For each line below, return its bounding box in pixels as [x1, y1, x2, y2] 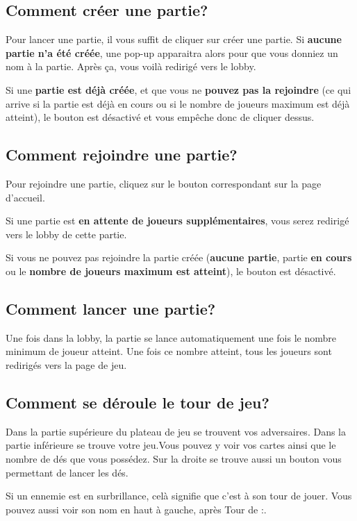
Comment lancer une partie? [6, 297, 216, 319]
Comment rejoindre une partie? [6, 144, 238, 165]
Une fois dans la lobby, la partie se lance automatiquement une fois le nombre [6, 330, 336, 345]
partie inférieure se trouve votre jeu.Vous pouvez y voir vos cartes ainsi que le [6, 438, 336, 452]
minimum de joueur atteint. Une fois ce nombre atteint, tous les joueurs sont [6, 344, 332, 358]
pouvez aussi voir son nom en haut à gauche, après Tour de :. [6, 502, 267, 516]
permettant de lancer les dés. [6, 465, 128, 479]
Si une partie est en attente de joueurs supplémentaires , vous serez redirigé [6, 213, 349, 228]
